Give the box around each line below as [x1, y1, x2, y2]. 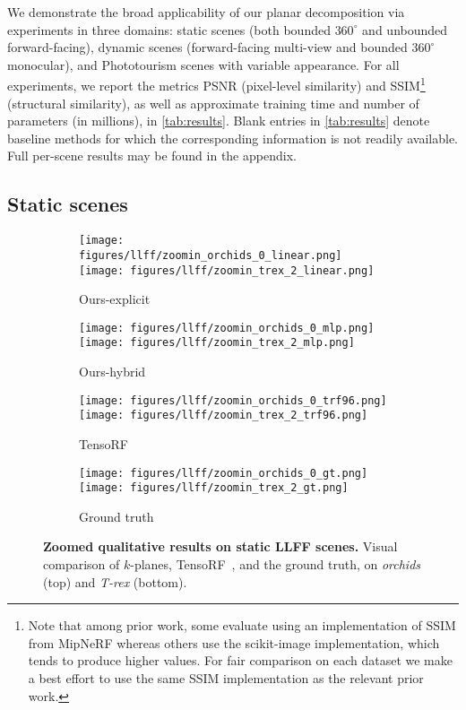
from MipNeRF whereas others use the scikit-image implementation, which [28, 633, 440, 652]
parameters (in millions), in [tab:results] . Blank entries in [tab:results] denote [7, 111, 430, 130]
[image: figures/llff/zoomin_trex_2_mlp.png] [79, 336, 355, 350]
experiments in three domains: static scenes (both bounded [7, 20, 331, 39]
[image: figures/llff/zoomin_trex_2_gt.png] [79, 481, 349, 495]
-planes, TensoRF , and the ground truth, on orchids [130, 555, 421, 574]
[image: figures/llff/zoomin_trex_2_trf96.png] [79, 409, 368, 422]
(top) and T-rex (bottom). [43, 572, 187, 591]
